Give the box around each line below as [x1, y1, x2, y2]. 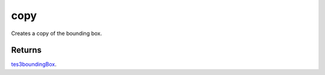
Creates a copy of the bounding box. [11, 30, 102, 37]
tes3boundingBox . [11, 61, 57, 68]
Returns [11, 45, 42, 55]
